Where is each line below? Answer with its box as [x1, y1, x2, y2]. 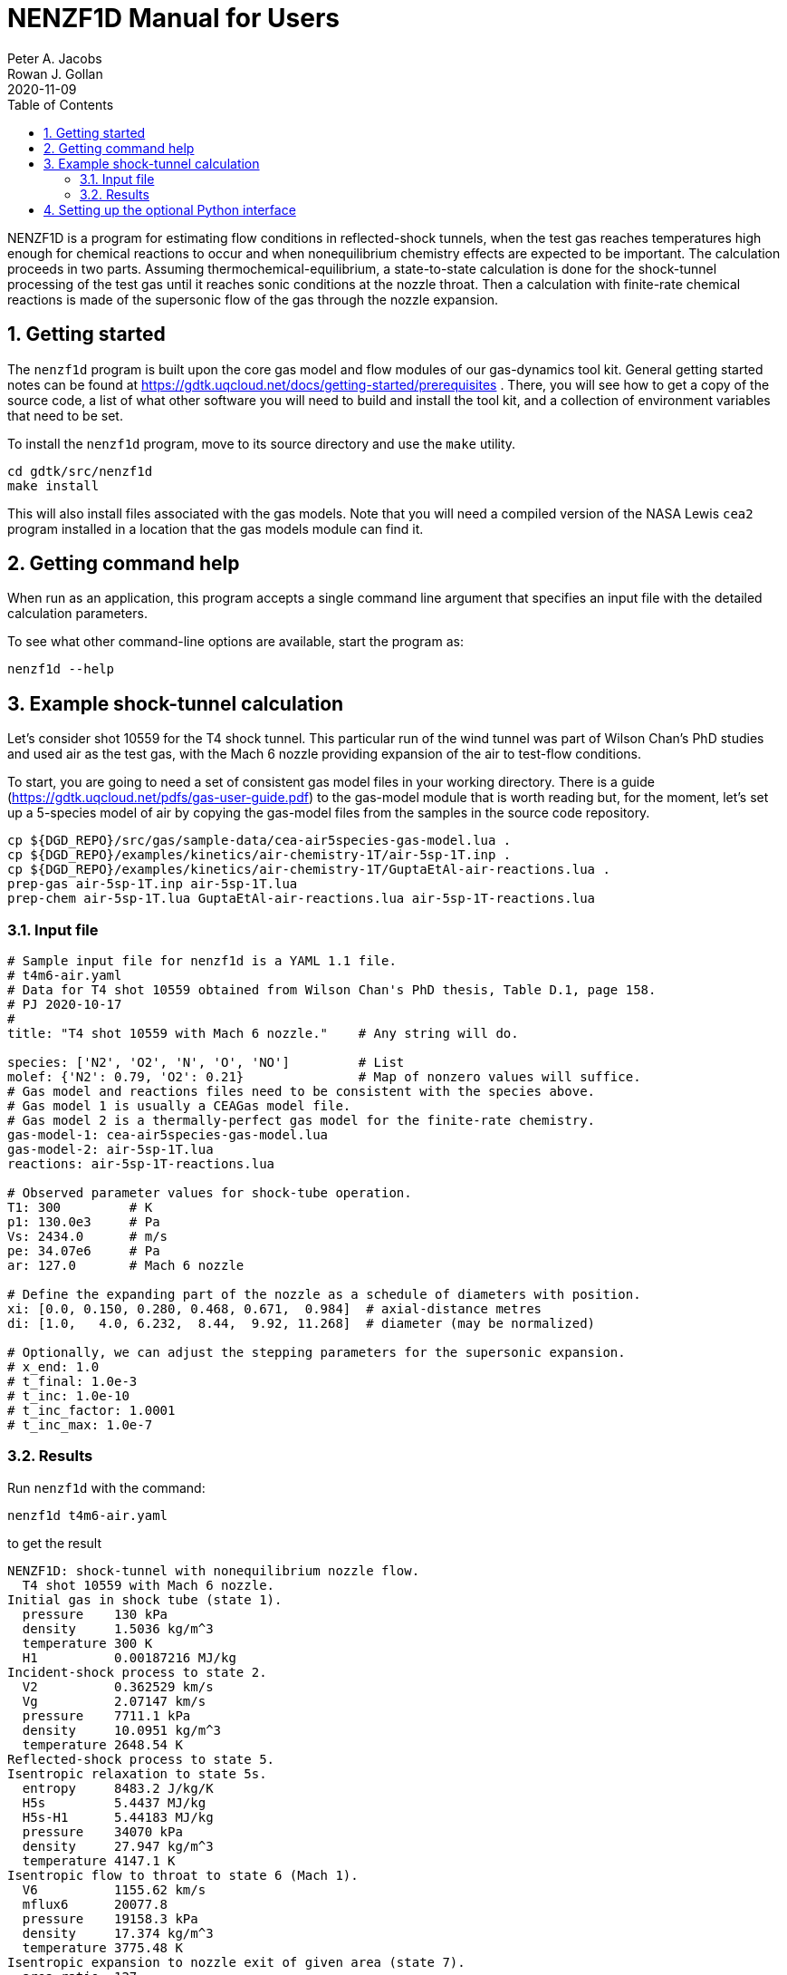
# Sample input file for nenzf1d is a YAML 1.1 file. [7, 954, 397, 969]
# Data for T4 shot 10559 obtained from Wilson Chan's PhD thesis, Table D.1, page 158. [7, 983, 657, 998]
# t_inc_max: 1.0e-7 [7, 1418, 153, 1433]
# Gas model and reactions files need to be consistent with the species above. [7, 1084, 596, 1099]
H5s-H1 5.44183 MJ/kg [22, 1809, 214, 1825]
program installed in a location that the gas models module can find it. [7, 520, 424, 537]
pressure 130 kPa [22, 1606, 168, 1622]
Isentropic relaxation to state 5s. [7, 1766, 267, 1781]
